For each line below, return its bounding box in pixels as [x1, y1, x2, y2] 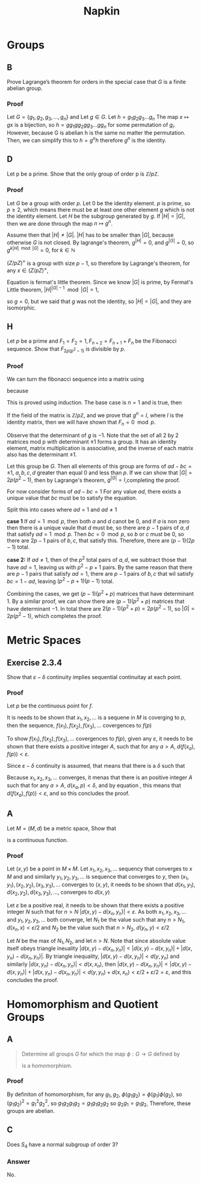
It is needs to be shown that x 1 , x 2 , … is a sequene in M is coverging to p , [7, 714, 186, 722]
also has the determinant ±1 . [7, 451, 77, 458]
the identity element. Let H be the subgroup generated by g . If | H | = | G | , [7, 212, 185, 220]
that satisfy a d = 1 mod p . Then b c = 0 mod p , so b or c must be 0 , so [7, 531, 184, 538]
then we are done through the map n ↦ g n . [7, 218, 113, 227]
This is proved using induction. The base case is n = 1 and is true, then [7, 399, 182, 406]
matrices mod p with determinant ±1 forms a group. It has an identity [7, 438, 177, 445]
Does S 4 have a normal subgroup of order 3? [7, 1141, 119, 1149]
